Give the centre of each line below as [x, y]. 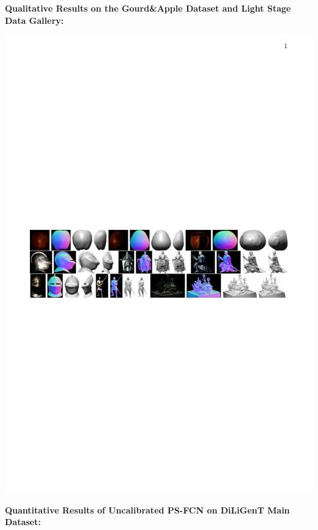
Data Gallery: [35, 20]
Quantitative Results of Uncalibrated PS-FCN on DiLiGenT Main [147, 510]
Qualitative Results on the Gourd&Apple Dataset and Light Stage [148, 8]
